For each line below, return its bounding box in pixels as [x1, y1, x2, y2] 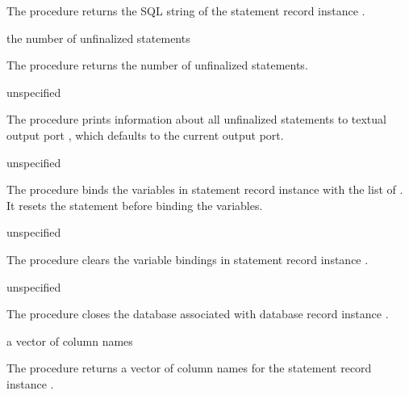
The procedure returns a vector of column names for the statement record [6, 359, 372, 376]
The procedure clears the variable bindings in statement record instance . [6, 250, 369, 267]
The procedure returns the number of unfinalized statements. [6, 57, 308, 74]
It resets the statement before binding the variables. [6, 196, 263, 213]
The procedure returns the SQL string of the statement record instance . [6, 2, 365, 19]
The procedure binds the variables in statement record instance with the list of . [6, 181, 403, 198]
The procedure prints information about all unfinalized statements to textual [6, 111, 386, 128]
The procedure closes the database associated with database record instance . [6, 305, 389, 322]
